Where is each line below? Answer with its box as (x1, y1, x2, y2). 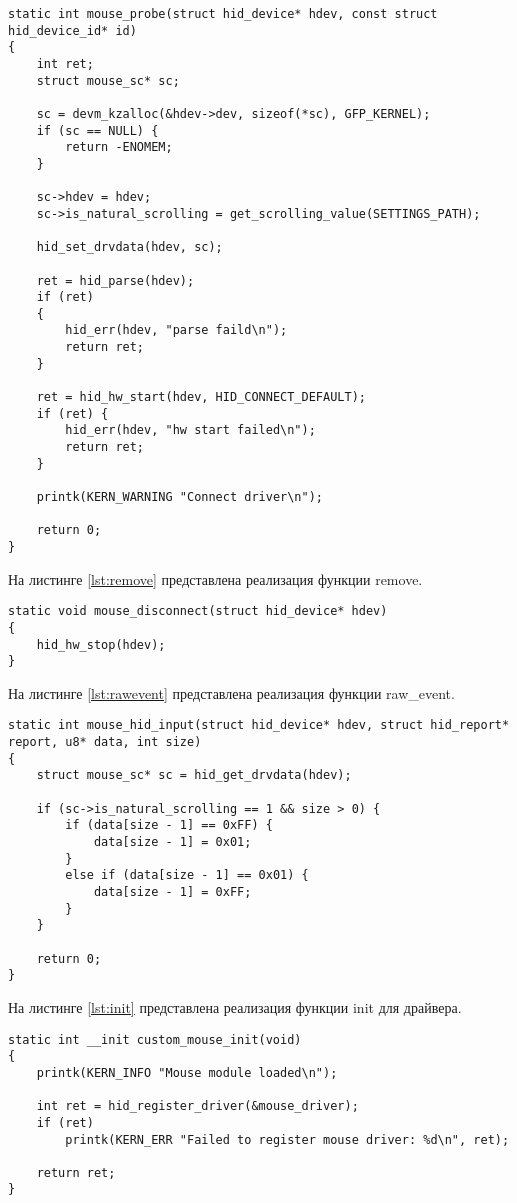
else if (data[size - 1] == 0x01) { (65, 868, 309, 883)
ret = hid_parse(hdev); (36, 273, 195, 288)
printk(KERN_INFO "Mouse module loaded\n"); (36, 1065, 338, 1080)
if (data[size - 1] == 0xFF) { (65, 818, 273, 833)
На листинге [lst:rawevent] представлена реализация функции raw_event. (8, 682, 455, 703)
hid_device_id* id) (8, 23, 137, 38)
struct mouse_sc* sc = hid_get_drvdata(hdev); (36, 768, 352, 783)
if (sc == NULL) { (36, 123, 159, 138)
